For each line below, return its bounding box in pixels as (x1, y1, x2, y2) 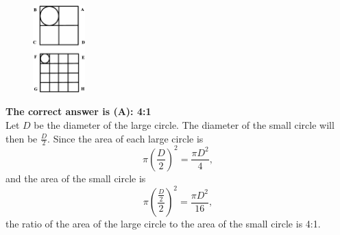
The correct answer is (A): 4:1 (5, 104, 151, 119)
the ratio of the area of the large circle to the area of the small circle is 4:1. (5, 217, 321, 231)
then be (5, 131, 38, 145)
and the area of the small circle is (5, 171, 146, 185)
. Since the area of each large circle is (47, 131, 204, 145)
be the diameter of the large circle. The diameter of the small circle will (34, 118, 335, 132)
